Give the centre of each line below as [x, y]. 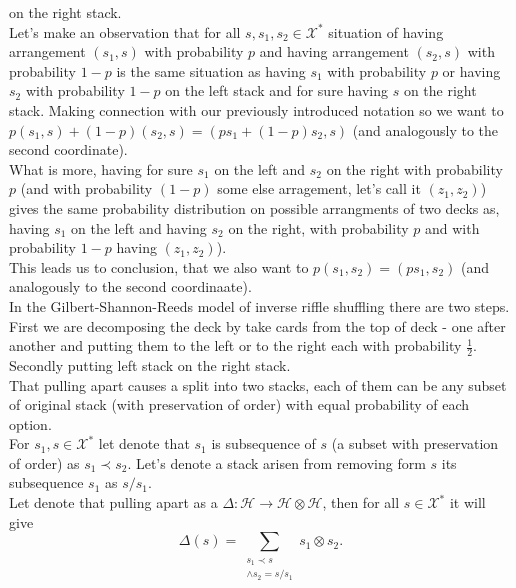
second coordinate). [68, 149]
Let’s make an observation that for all [125, 31]
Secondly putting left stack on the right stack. [150, 364]
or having [471, 70]
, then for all [361, 502]
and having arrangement [334, 51]
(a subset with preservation [415, 443]
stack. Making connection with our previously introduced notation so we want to [256, 109]
